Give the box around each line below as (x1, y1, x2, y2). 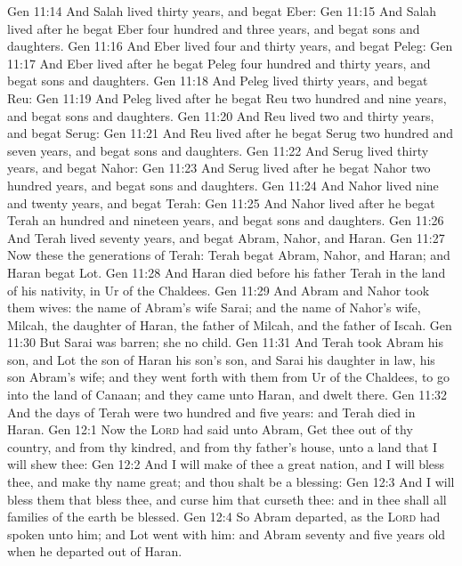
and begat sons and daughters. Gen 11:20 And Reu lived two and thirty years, (7, 106, 434, 125)
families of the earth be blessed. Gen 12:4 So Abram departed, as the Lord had (7, 507, 441, 526)
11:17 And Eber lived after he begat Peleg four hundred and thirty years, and (7, 53, 431, 72)
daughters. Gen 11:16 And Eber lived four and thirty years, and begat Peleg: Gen (7, 36, 453, 55)
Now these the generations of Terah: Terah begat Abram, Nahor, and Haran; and (7, 246, 450, 264)
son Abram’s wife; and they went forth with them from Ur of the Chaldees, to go (7, 368, 450, 386)
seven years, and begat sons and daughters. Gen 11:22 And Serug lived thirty (7, 141, 429, 159)
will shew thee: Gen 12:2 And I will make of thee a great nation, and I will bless (7, 455, 445, 473)
